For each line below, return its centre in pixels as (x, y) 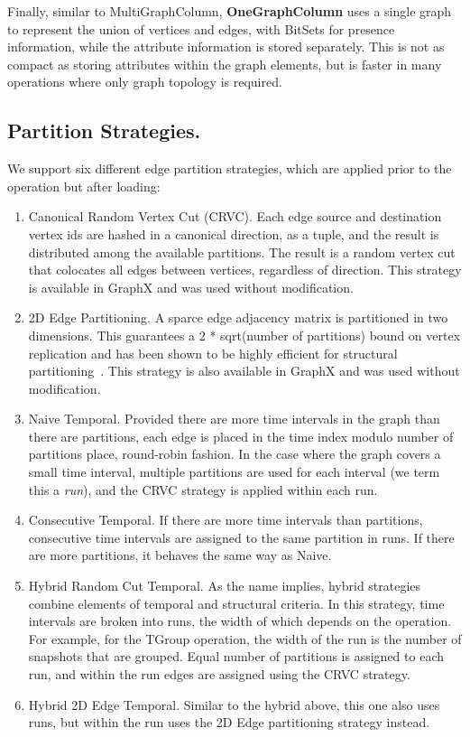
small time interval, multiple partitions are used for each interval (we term (234, 472)
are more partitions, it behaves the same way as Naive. (180, 555)
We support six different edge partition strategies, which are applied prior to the (230, 168)
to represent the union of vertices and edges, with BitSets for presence (201, 28)
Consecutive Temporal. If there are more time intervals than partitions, (226, 520)
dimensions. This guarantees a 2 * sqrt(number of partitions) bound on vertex (244, 335)
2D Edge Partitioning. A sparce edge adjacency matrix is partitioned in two (238, 317)
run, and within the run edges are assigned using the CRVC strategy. (219, 674)
